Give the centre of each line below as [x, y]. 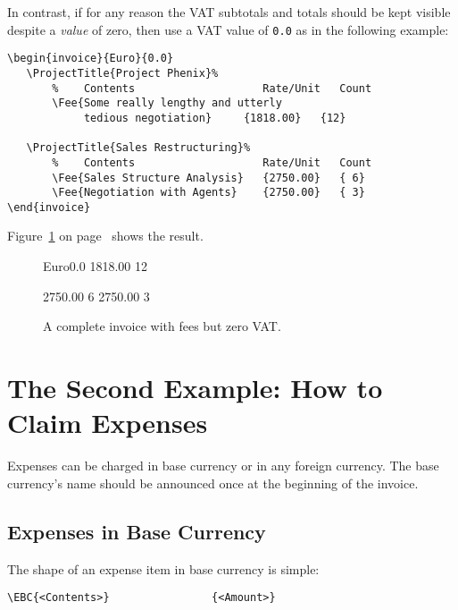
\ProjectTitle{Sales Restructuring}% [138, 148]
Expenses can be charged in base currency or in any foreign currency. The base [223, 466]
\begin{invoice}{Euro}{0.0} [91, 59]
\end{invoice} [49, 207]
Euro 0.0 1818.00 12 [95, 266]
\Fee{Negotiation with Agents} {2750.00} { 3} [208, 193]
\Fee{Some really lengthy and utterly [167, 103]
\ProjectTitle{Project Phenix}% [122, 73]
